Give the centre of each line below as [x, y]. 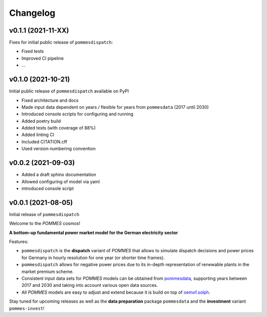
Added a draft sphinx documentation [59, 175]
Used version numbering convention [59, 149]
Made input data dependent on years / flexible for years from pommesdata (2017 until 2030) [115, 107]
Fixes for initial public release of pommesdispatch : [61, 43]
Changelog [32, 13]
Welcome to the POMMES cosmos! [45, 224]
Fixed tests [33, 51]
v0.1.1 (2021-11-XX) [39, 30]
